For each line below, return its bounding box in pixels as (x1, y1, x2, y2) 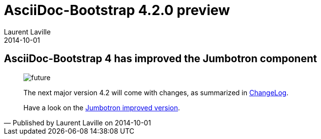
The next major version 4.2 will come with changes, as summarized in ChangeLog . (23, 88, 289, 97)
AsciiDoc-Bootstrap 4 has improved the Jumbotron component (4, 52, 317, 65)
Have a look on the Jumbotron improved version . (23, 103, 180, 112)
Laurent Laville (4, 27, 51, 36)
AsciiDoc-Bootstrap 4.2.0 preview (4, 2, 230, 18)
